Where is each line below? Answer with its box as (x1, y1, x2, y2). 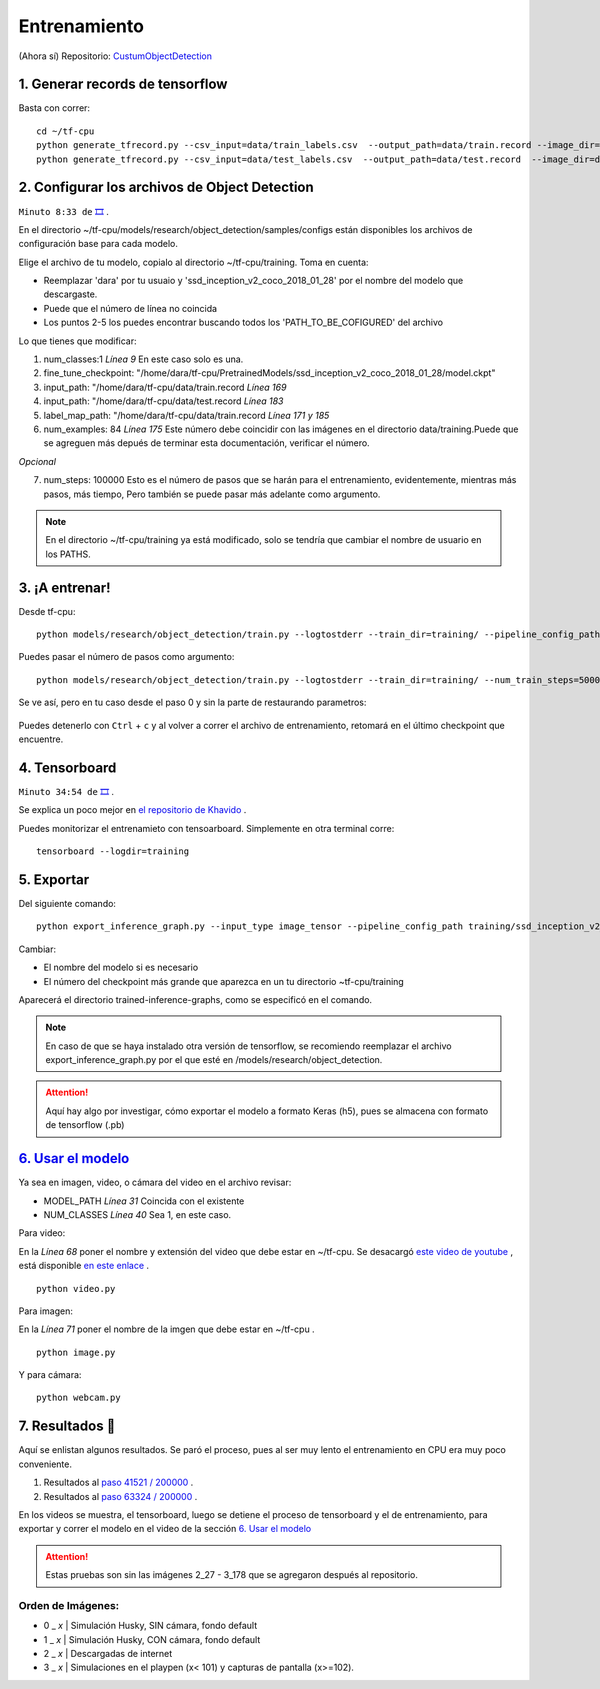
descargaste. (43, 288, 98, 300)
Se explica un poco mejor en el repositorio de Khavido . (18, 804, 247, 816)
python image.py (36, 1346, 116, 1358)
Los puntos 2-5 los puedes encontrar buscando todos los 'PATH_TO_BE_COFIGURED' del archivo (43, 316, 444, 329)
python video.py (36, 1283, 116, 1294)
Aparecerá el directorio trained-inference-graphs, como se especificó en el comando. (18, 993, 373, 1005)
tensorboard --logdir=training (36, 846, 190, 857)
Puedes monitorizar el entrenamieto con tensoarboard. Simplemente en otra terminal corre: (18, 822, 395, 834)
